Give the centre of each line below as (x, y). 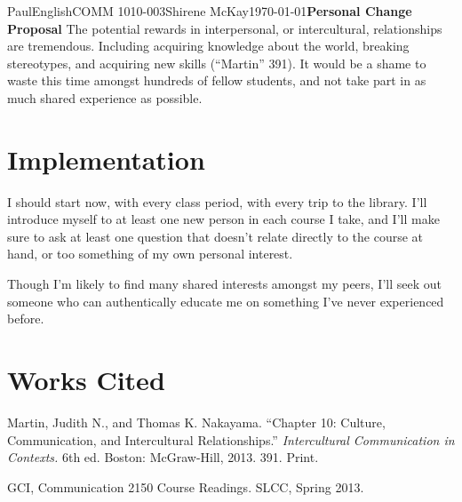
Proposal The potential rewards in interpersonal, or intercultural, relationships (225, 28)
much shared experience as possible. (105, 97)
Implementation (106, 159)
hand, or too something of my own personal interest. (150, 254)
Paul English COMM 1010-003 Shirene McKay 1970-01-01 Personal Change (210, 11)
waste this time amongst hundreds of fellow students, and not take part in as (217, 80)
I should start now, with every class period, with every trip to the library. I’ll (217, 201)
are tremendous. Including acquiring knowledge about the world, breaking (208, 46)
